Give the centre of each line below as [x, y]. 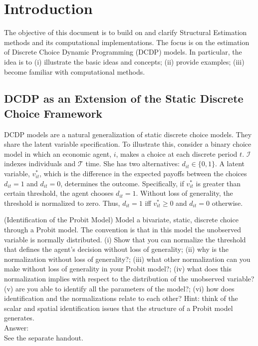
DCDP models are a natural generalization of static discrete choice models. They [128, 134]
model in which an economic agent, [58, 153]
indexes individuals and [40, 163]
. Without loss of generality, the [184, 193]
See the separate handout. [44, 337]
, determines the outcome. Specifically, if [122, 183]
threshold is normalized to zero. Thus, [62, 203]
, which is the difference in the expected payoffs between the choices [143, 174]
